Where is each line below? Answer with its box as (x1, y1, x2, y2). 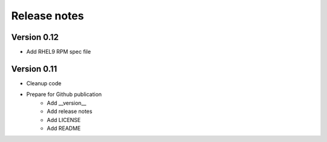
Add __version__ (47, 99, 87, 106)
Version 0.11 (11, 63, 58, 74)
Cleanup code (26, 79, 62, 87)
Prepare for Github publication (26, 91, 102, 98)
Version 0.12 (11, 32, 59, 42)
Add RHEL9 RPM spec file (26, 48, 91, 56)
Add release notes (47, 108, 93, 115)
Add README (47, 124, 81, 132)
